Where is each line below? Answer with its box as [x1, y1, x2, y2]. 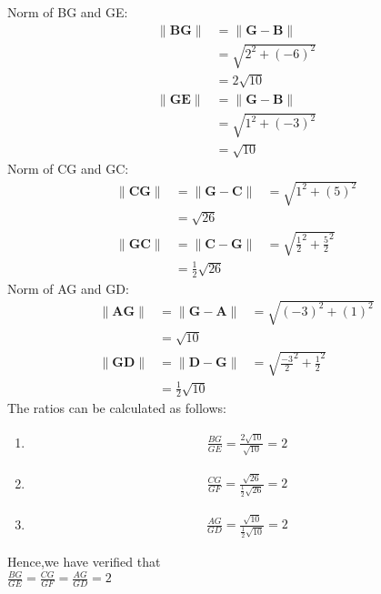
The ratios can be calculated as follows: [7, 398, 226, 418]
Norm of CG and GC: [7, 158, 129, 177]
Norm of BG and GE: [7, 3, 128, 21]
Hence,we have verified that [7, 551, 161, 570]
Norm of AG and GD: [7, 278, 129, 297]
